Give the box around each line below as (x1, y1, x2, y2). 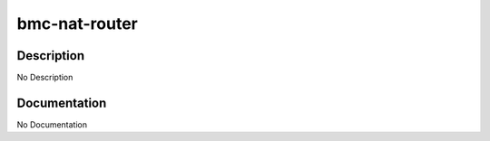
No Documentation (16, 118, 88, 130)
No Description (16, 72, 73, 83)
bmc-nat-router (16, 14, 138, 33)
